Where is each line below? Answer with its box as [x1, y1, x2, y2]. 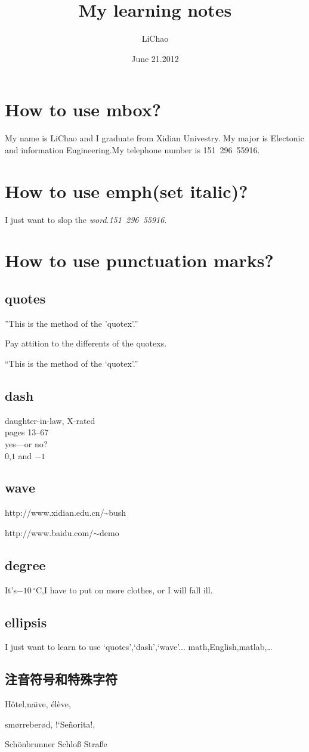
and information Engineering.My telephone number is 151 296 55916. [5, 143, 260, 156]
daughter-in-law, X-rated [5, 414, 95, 426]
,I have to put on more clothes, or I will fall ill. [42, 583, 213, 596]
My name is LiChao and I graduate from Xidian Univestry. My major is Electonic [5, 132, 304, 144]
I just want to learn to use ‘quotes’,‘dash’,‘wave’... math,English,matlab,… [5, 640, 273, 653]
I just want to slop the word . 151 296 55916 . [5, 213, 167, 225]
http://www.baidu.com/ [5, 526, 94, 539]
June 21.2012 [131, 52, 179, 64]
